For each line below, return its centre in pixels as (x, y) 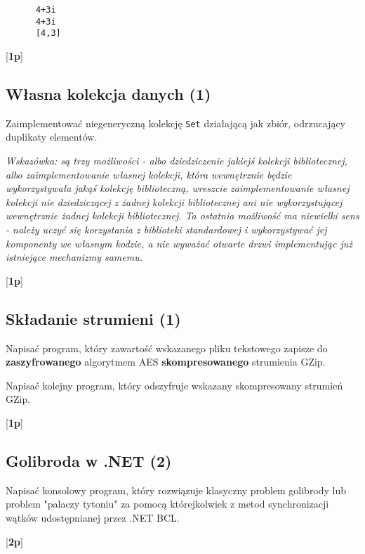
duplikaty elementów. (52, 137)
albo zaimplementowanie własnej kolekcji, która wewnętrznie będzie (149, 174)
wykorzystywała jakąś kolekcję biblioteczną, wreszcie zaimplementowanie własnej (178, 188)
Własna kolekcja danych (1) (108, 93)
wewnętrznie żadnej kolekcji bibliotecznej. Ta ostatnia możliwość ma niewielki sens (182, 215)
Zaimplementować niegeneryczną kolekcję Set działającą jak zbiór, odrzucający (176, 123)
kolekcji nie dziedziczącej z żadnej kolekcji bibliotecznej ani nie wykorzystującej (174, 201)
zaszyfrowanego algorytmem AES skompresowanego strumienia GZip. (166, 362)
